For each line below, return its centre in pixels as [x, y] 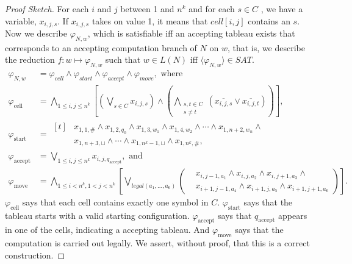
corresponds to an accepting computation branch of [101, 47]
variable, [21, 20]
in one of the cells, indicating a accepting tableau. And [107, 230]
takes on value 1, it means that [150, 20]
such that [123, 59]
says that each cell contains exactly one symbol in [115, 202]
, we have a [282, 9]
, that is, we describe [266, 47]
